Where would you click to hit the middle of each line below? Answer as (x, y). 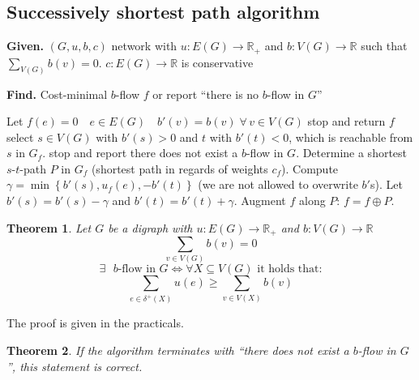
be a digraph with (150, 227)
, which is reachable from (351, 137)
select (20, 137)
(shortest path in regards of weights (180, 168)
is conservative (217, 62)
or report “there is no (206, 94)
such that (384, 46)
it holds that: (290, 269)
